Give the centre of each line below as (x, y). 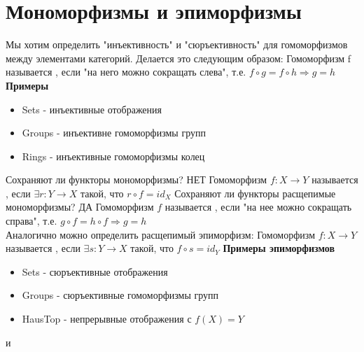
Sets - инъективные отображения (92, 109)
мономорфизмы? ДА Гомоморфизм (80, 207)
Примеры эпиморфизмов (279, 248)
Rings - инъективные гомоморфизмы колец (113, 156)
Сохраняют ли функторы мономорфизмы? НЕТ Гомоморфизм (136, 179)
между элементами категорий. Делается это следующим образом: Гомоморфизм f (178, 58)
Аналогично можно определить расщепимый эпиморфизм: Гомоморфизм (160, 234)
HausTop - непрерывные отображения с (107, 319)
